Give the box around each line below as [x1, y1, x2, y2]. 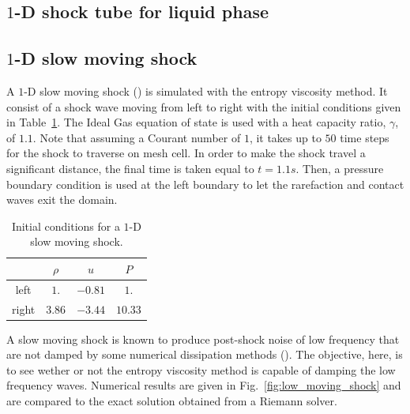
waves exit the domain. [6, 191, 118, 208]
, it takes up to [249, 129, 322, 145]
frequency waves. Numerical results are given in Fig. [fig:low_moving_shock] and [6, 377, 401, 393]
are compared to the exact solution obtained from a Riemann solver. [6, 393, 337, 409]
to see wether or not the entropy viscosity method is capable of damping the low [6, 361, 396, 378]
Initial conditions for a [11, 217, 120, 234]
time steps [340, 129, 389, 145]
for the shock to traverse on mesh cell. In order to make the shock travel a [6, 145, 366, 161]
